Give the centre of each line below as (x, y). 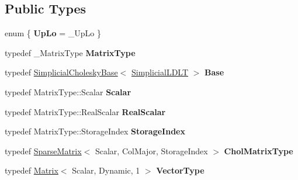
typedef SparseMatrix (43, 150)
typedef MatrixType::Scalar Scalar (68, 91)
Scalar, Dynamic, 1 (106, 170)
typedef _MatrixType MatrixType (70, 52)
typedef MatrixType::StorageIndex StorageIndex (95, 131)
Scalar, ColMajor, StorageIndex (151, 150)
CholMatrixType (259, 150)
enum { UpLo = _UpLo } (53, 33)
